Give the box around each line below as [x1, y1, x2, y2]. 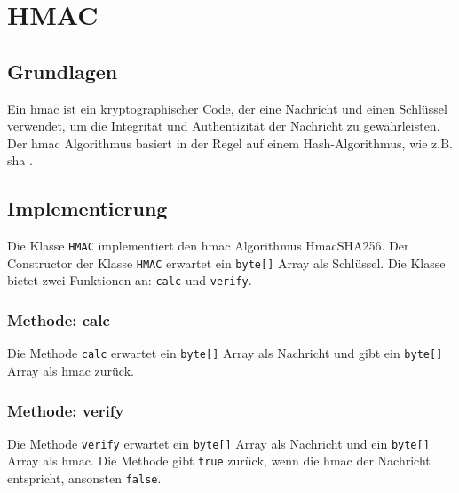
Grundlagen [7, 57, 118, 84]
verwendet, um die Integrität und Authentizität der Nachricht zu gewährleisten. [7, 116, 440, 135]
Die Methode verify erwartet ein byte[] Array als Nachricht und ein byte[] [7, 433, 430, 452]
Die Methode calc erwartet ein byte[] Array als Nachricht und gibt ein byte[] [7, 344, 443, 362]
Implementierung [7, 195, 168, 222]
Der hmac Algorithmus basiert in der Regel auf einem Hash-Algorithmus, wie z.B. [7, 133, 453, 152]
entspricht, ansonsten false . [7, 469, 162, 488]
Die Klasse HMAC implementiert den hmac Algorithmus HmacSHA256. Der [7, 236, 409, 255]
